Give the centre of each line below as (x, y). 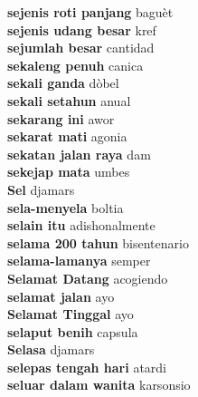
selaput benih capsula (73, 331)
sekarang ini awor (61, 118)
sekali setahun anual (69, 100)
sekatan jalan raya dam (79, 154)
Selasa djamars (51, 349)
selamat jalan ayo (61, 296)
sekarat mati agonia (67, 136)
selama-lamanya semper (79, 261)
